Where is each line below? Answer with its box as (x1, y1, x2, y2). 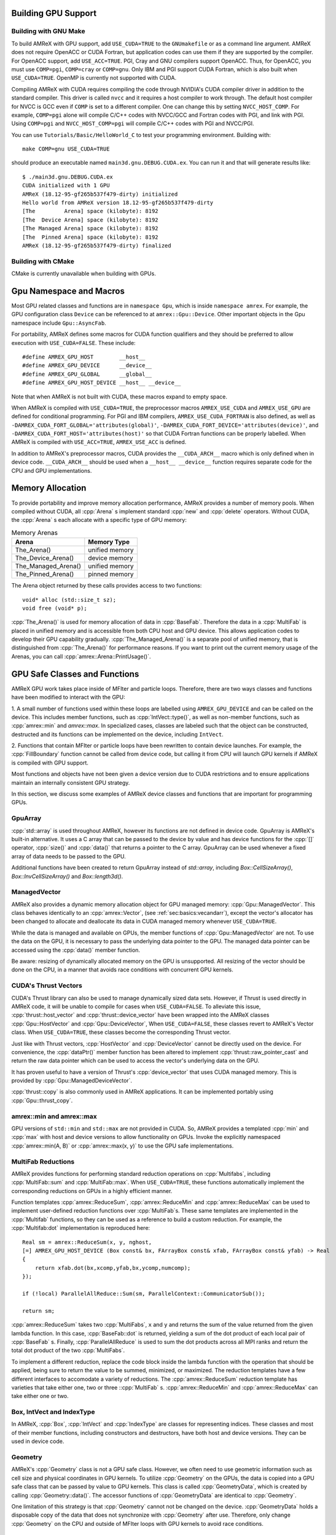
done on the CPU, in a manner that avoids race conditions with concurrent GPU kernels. (11, 966, 233, 973)
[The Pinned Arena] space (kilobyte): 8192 (22, 233, 159, 241)
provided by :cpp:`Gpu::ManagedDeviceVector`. (11, 1077, 132, 1084)
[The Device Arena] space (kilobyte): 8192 (22, 216, 159, 223)
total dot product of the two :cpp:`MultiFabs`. (11, 1347, 125, 1354)
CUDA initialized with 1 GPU (22, 182, 110, 189)
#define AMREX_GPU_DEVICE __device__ (22, 362, 152, 369)
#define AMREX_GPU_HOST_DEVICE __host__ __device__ (22, 379, 181, 386)
